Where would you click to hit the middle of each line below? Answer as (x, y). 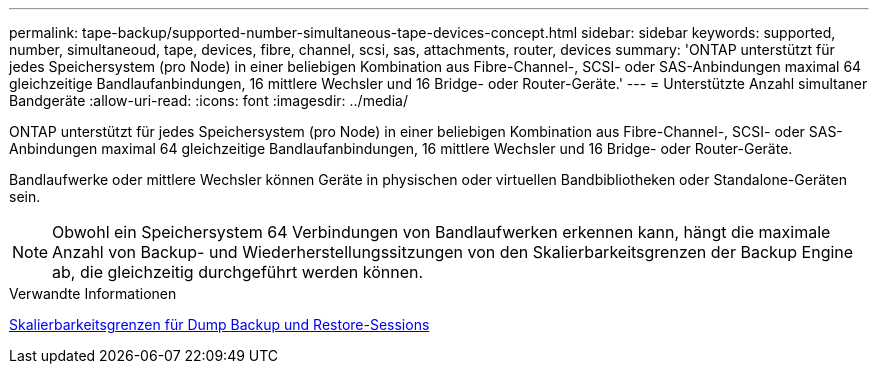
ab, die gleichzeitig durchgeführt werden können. (238, 272)
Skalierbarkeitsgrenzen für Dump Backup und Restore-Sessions (219, 324)
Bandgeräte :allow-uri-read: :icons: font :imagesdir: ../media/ (208, 100)
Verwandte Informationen (93, 293)
